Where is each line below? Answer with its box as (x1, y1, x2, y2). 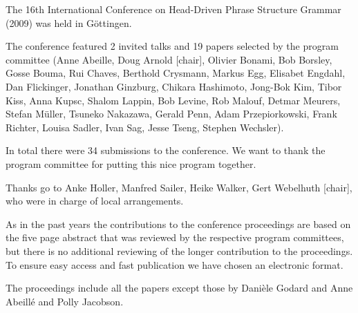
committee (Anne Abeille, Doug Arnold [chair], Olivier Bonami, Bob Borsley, (6, 52, 332, 66)
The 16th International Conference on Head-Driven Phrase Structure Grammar (6, 2, 341, 16)
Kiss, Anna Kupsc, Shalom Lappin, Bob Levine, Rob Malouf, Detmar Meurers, (6, 93, 341, 107)
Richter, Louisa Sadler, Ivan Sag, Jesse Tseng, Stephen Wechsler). (6, 120, 284, 134)
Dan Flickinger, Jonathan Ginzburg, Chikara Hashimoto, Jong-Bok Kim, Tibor (6, 79, 342, 93)
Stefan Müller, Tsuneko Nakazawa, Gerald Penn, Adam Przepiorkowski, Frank (6, 106, 337, 121)
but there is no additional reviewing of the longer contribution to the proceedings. (6, 243, 353, 258)
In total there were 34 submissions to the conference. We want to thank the (6, 143, 326, 158)
